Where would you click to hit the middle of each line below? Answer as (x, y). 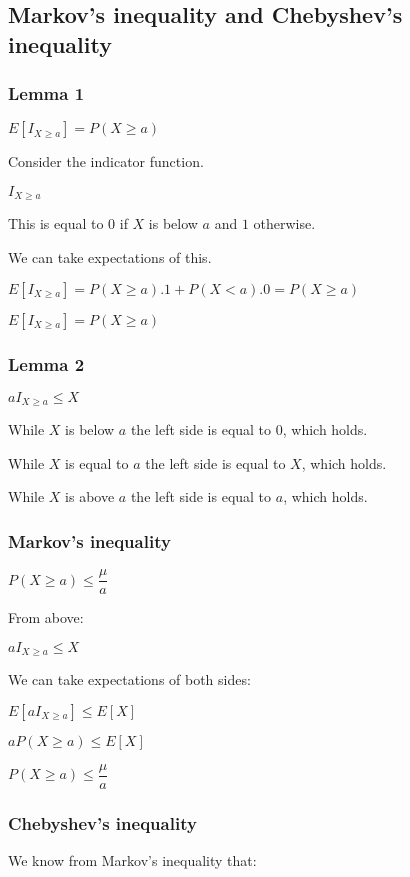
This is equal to (56, 223)
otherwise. (284, 223)
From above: (46, 617)
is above (90, 496)
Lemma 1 (46, 93)
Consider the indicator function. (106, 161)
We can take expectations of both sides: (129, 679)
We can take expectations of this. (110, 257)
